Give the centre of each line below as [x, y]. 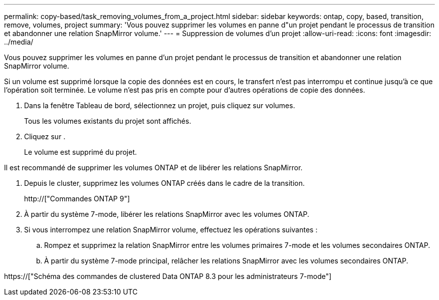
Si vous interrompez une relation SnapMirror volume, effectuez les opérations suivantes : [171, 230]
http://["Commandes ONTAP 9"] [77, 199]
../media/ [19, 42]
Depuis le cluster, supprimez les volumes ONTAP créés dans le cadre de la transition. [164, 183]
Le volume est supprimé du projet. [81, 152]
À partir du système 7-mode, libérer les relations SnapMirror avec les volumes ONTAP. [167, 214]
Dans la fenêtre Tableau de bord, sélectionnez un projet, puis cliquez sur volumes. [160, 105]
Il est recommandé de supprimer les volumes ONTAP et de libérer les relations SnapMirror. [153, 168]
